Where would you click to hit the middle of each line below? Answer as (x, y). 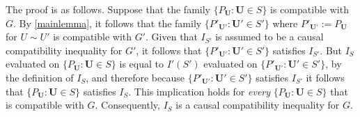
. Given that (172, 37)
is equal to (141, 64)
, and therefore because (135, 77)
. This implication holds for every (199, 91)
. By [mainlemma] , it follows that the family (108, 23)
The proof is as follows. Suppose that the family (108, 9)
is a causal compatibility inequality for (258, 105)
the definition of (40, 77)
